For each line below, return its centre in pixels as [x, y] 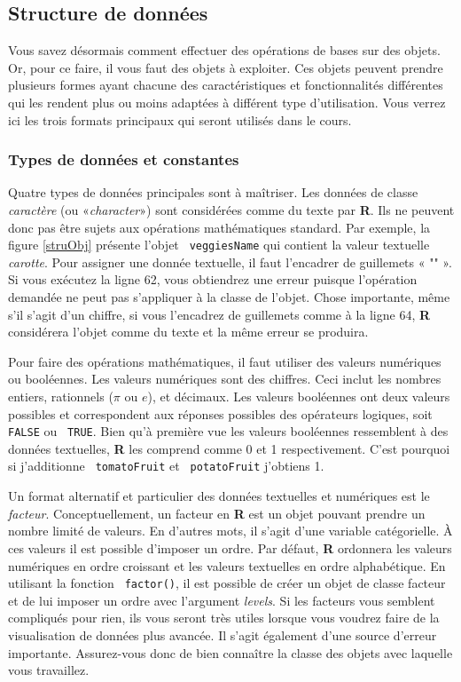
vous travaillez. [49, 670]
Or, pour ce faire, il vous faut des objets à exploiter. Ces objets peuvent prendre [226, 67]
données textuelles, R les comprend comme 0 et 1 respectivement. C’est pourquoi [229, 448]
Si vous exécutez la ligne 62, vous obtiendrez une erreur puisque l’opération [213, 279]
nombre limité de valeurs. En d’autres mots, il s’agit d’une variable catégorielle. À [230, 531]
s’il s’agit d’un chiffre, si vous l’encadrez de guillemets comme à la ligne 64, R [219, 314]
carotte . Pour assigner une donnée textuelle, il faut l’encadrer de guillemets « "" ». [230, 262]
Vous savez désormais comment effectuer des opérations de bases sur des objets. [224, 50]
